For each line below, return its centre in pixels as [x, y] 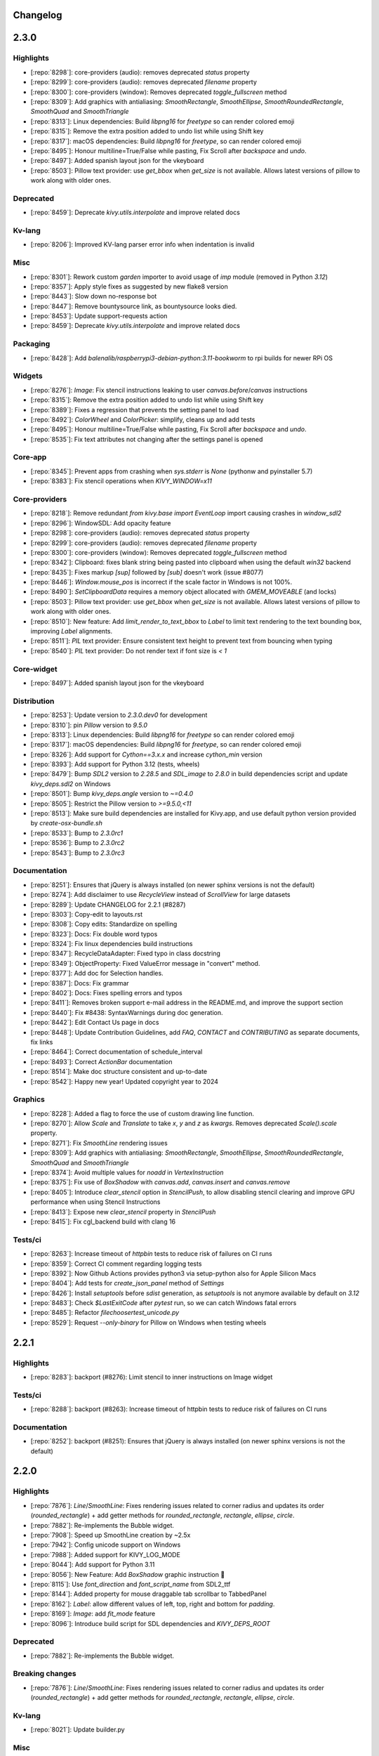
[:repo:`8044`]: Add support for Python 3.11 [93, 1565]
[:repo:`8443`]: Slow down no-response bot [94, 296]
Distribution [34, 701]
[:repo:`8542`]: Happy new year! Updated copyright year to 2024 [125, 1081]
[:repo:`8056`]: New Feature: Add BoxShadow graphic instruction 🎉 [128, 1574]
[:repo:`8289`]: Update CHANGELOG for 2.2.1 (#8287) [108, 904]
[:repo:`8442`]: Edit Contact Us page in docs [95, 1023]
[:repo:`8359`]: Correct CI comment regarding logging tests [116, 1264]
